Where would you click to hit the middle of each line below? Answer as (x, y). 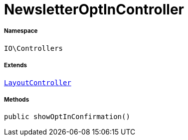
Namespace (21, 31)
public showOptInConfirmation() (67, 117)
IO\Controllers (34, 48)
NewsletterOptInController (94, 9)
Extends (16, 66)
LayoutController (38, 82)
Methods (17, 99)
